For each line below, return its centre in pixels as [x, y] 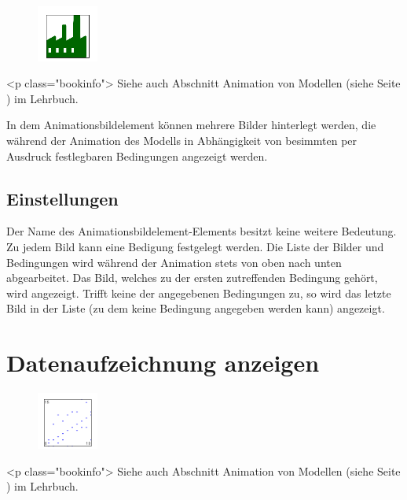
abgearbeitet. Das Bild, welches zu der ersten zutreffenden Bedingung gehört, [192, 278]
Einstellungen [62, 198]
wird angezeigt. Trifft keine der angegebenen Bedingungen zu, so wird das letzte [199, 293]
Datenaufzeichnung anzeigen [163, 363]
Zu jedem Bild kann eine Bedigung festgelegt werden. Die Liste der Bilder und [195, 246]
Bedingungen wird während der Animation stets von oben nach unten [174, 262]
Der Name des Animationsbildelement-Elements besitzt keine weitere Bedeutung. [202, 231]
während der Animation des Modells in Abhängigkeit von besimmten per [182, 140]
